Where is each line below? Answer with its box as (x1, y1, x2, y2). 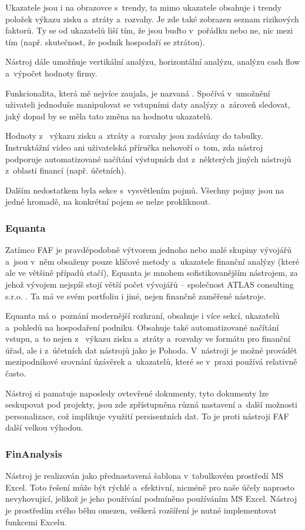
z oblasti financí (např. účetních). (5, 164, 126, 176)
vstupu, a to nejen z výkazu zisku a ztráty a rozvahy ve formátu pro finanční (5, 332, 290, 345)
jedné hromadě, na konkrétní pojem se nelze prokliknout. (5, 195, 211, 208)
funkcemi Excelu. (5, 515, 67, 528)
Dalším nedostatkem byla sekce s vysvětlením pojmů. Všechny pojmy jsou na (5, 184, 284, 196)
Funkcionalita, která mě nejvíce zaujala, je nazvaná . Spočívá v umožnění (5, 86, 270, 99)
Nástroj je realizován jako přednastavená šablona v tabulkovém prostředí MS (5, 469, 284, 482)
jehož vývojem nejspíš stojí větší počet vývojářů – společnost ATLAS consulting (5, 278, 294, 290)
